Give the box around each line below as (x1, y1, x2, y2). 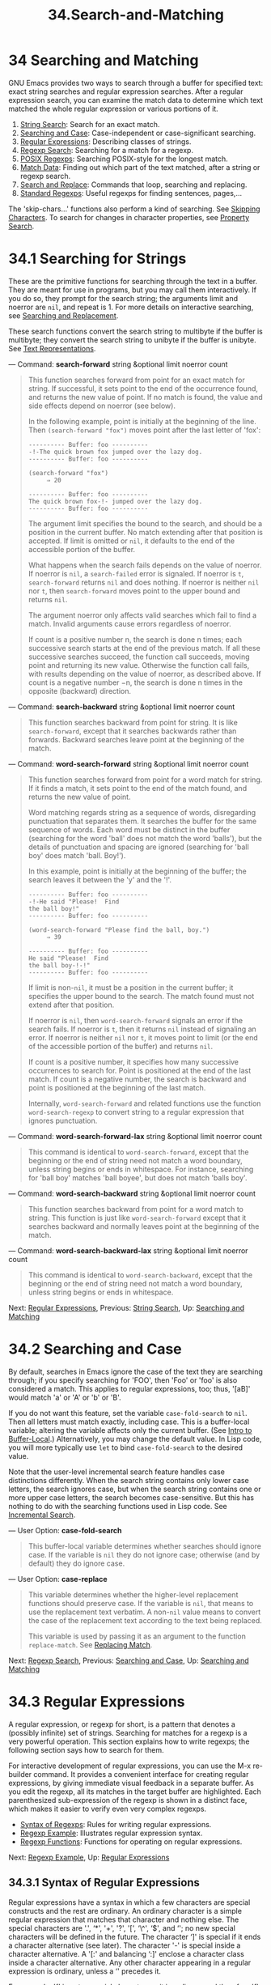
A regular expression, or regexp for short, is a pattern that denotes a (8, 1719, 236, 1729)
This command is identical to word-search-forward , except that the (28, 1147, 249, 1157)
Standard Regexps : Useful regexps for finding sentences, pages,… (19, 188, 243, 198)
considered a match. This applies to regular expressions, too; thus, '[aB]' (8, 1384, 251, 1393)
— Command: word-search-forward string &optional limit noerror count (8, 759, 249, 768)
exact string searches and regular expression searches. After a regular (8, 87, 243, 96)
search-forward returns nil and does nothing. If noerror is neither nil (28, 577, 260, 587)
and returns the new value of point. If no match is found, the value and (28, 392, 263, 402)
